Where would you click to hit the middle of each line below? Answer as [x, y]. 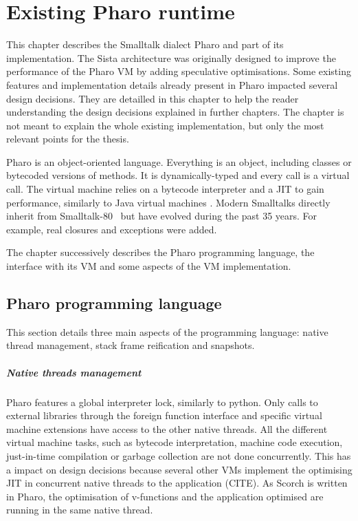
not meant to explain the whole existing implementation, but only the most [165, 125]
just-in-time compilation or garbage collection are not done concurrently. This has [179, 455]
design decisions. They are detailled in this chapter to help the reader [153, 98]
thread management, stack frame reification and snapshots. [131, 345]
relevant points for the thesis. [68, 139]
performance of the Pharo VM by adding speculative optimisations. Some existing [179, 71]
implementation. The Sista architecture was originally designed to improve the [171, 57]
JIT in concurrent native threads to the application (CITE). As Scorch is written [177, 483]
